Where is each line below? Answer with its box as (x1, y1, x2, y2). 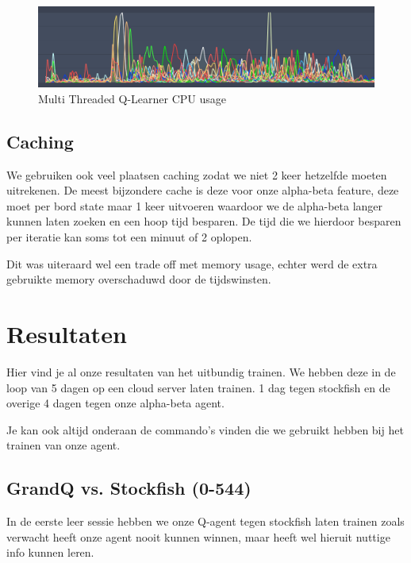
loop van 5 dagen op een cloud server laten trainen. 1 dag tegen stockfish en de (6, 379, 390, 395)
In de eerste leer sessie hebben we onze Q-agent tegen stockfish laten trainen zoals (6, 513, 405, 530)
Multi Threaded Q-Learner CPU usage (38, 90, 227, 106)
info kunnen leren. (6, 544, 94, 561)
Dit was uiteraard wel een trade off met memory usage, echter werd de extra (6, 255, 378, 272)
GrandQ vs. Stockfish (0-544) (6, 476, 252, 500)
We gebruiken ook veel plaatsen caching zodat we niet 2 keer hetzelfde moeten (6, 166, 387, 183)
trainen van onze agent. (6, 437, 121, 453)
